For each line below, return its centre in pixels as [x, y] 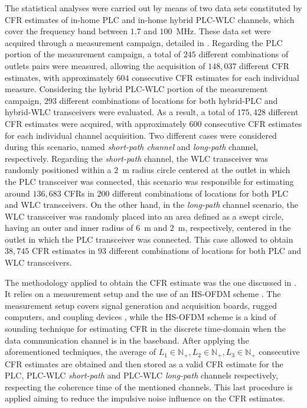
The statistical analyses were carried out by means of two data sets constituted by [153, 8]
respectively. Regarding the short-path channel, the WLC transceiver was [136, 158]
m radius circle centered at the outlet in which [206, 170]
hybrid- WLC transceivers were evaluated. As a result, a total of [120, 112]
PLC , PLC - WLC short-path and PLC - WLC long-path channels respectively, [141, 375]
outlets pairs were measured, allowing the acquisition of [105, 65]
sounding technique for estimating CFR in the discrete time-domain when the [145, 329]
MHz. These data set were [223, 31]
